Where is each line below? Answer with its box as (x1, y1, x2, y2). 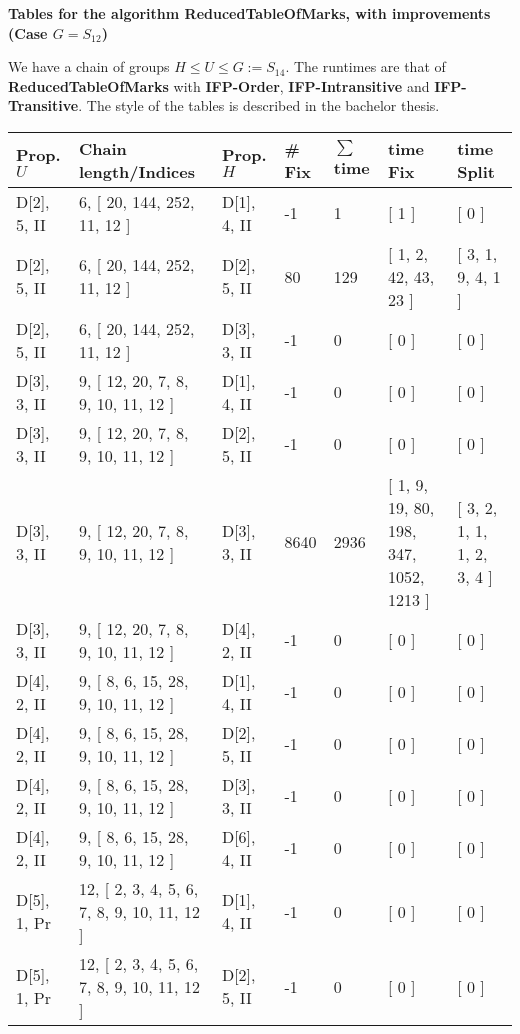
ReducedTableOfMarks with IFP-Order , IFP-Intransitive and (8, 75, 430, 96)
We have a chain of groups (8, 56, 170, 77)
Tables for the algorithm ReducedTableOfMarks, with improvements (8, 3, 491, 23)
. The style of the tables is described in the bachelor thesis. (78, 95, 440, 116)
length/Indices (79, 159, 195, 183)
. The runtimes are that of (285, 56, 446, 77)
